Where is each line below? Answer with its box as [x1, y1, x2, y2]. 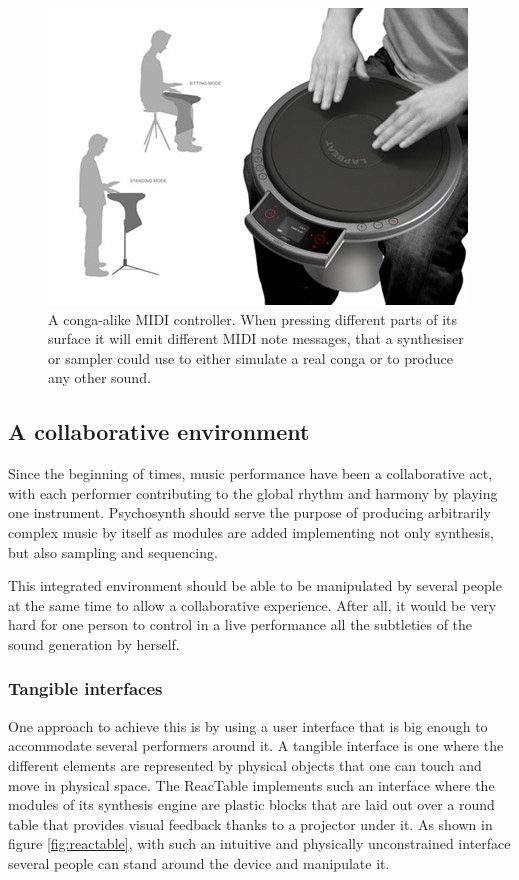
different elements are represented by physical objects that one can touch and [8, 754, 482, 775]
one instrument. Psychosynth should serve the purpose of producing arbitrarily [8, 502, 491, 523]
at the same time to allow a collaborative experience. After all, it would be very [8, 594, 497, 615]
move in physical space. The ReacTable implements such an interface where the [8, 774, 495, 795]
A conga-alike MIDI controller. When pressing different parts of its [48, 308, 458, 329]
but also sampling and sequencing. [8, 541, 218, 562]
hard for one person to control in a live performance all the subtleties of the [8, 614, 473, 635]
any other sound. [48, 367, 151, 388]
